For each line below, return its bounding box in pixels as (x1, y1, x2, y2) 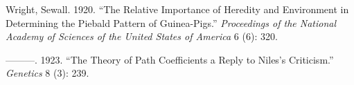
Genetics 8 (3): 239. (6, 66, 89, 80)
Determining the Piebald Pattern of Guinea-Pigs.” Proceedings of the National (6, 15, 337, 30)
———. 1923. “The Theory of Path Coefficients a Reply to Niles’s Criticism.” (6, 52, 334, 66)
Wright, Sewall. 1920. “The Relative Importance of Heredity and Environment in (6, 2, 349, 16)
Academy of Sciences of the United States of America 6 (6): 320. (6, 29, 278, 44)
